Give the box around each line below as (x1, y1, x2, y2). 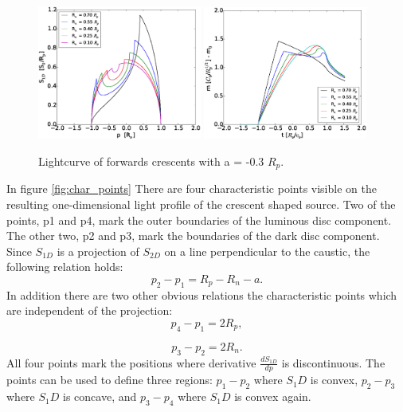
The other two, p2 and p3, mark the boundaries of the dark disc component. (6, 227, 380, 244)
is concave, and (63, 388, 137, 405)
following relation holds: (6, 258, 123, 275)
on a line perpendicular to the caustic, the (164, 242, 370, 259)
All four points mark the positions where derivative (6, 354, 256, 371)
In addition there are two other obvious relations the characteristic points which (6, 286, 397, 303)
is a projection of (57, 242, 139, 259)
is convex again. (234, 388, 311, 405)
